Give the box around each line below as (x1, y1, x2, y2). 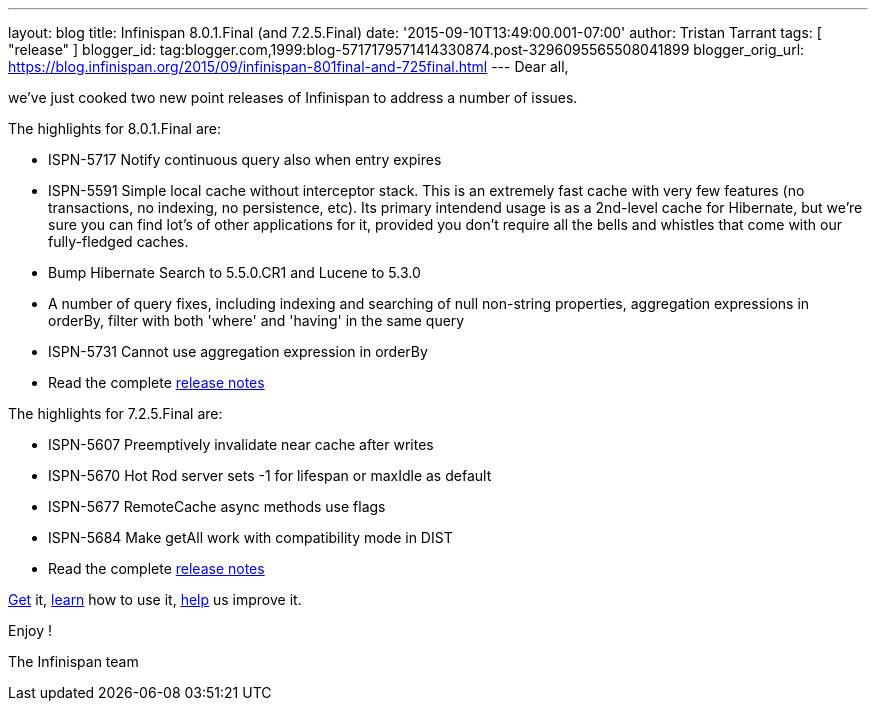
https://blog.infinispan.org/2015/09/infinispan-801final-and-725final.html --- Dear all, (8, 58, 569, 75)
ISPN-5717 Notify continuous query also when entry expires (48, 151, 442, 168)
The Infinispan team (8, 653, 139, 670)
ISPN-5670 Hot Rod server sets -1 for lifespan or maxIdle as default (48, 467, 492, 484)
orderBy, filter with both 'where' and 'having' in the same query (48, 312, 465, 329)
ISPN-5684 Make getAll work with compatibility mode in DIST (48, 529, 453, 546)
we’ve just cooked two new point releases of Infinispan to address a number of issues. (8, 89, 578, 106)
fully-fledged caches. (48, 233, 189, 250)
